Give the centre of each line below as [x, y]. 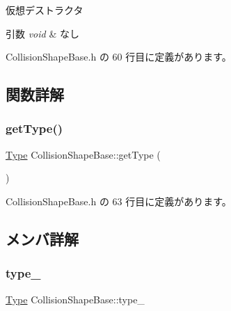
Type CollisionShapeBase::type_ [75, 299]
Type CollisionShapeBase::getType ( [83, 154]
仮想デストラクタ [45, 10]
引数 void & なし [42, 33]
